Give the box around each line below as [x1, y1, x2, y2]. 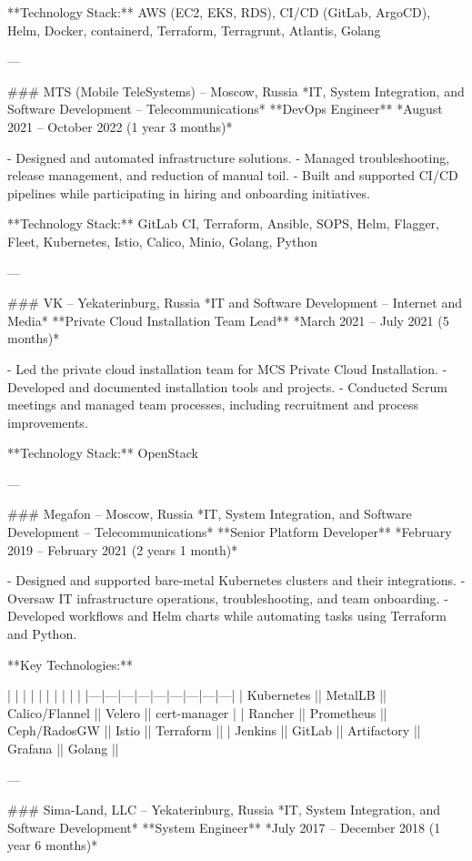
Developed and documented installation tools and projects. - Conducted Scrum [7, 377, 447, 396]
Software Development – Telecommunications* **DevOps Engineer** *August [7, 99, 443, 118]
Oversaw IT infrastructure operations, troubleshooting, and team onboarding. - [7, 588, 448, 607]
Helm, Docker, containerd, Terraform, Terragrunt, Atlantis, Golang [7, 20, 381, 39]
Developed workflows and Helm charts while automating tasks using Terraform [7, 606, 447, 625]
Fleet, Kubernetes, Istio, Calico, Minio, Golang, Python [7, 231, 317, 250]
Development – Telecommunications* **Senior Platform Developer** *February [7, 522, 452, 542]
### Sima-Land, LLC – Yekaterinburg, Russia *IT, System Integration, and [7, 800, 440, 819]
